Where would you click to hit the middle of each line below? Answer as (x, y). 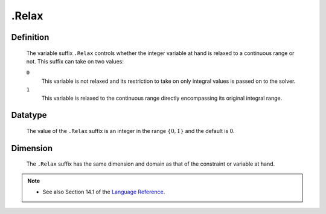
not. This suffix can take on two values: (75, 61)
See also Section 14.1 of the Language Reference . (104, 192)
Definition (30, 37)
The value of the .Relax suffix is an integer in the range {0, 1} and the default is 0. (130, 131)
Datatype (29, 115)
